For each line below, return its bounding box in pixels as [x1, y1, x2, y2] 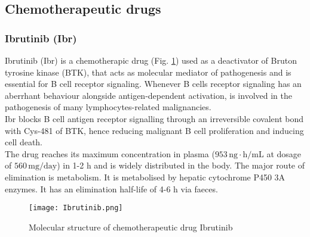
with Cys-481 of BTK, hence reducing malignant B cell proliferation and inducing [5, 124, 304, 136]
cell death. [5, 136, 42, 148]
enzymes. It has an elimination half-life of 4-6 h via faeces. [5, 182, 218, 195]
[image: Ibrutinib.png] [29, 204, 123, 213]
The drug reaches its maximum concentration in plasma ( [5, 147, 215, 160]
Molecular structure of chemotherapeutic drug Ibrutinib [29, 220, 233, 233]
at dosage [266, 147, 302, 160]
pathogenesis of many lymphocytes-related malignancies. [5, 101, 211, 113]
